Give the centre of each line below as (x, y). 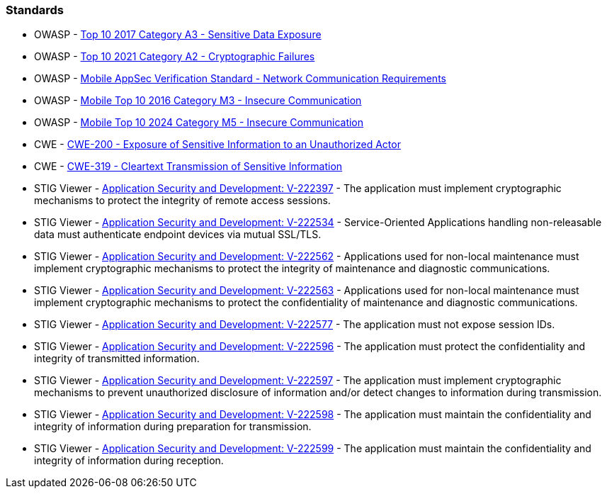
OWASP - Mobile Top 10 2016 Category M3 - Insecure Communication (198, 101)
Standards (35, 10)
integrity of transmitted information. (117, 359)
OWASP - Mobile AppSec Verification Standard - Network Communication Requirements (240, 79)
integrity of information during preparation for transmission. (173, 427)
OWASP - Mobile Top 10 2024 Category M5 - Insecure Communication (199, 123)
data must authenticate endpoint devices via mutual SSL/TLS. (178, 235)
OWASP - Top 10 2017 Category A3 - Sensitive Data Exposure (178, 35)
